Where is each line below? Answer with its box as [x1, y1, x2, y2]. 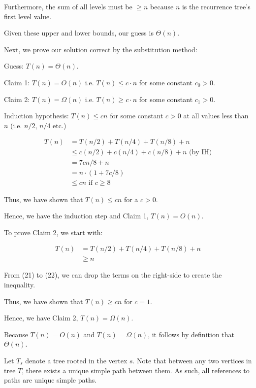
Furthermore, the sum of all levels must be [4, 1, 132, 11]
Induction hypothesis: [4, 110, 69, 121]
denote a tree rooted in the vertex [25, 355, 128, 365]
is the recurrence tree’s [182, 1, 251, 11]
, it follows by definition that [148, 329, 235, 339]
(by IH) [189, 149, 212, 156]
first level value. [4, 11, 52, 21]
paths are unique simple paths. [4, 375, 97, 385]
